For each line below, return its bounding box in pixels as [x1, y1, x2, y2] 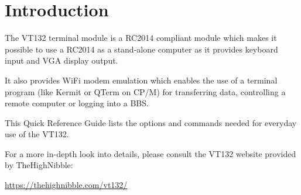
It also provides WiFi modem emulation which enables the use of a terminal [5, 74, 278, 86]
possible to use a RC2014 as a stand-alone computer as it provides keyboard [5, 43, 278, 55]
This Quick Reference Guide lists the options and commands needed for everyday [5, 116, 297, 128]
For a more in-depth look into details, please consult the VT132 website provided [5, 147, 296, 159]
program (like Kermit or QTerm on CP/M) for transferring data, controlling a [5, 85, 286, 97]
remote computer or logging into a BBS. [5, 97, 149, 109]
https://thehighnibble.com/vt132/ [5, 179, 128, 191]
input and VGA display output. [5, 54, 118, 67]
